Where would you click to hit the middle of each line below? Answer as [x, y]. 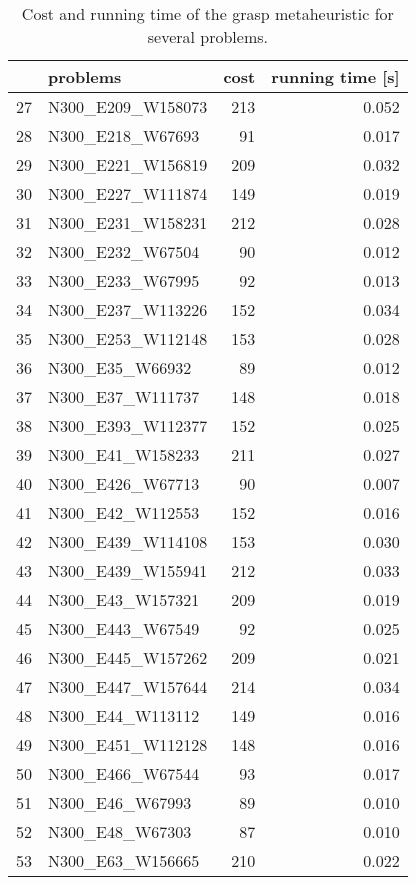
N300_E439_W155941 [128, 570]
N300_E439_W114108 [128, 541]
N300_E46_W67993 [120, 802]
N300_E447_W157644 [128, 686]
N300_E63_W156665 [124, 860]
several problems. [207, 36]
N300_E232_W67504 [124, 251]
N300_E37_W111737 [124, 396]
